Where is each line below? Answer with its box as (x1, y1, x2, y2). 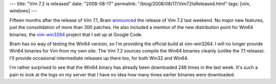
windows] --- (9, 8, 38, 14)
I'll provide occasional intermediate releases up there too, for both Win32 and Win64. (9, 55, 189, 61)
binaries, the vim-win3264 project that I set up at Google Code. (9, 31, 143, 38)
